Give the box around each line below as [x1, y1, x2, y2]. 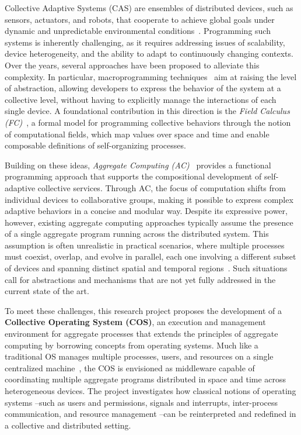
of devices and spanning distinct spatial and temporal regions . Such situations [5, 262, 288, 274]
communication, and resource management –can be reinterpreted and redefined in [5, 408, 296, 420]
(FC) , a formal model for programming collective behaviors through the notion [5, 116, 291, 128]
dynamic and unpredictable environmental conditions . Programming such [5, 25, 271, 37]
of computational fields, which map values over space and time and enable [5, 127, 269, 140]
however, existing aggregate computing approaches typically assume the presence [5, 216, 293, 228]
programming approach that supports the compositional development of [5, 170, 262, 182]
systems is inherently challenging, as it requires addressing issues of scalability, [5, 36, 285, 48]
